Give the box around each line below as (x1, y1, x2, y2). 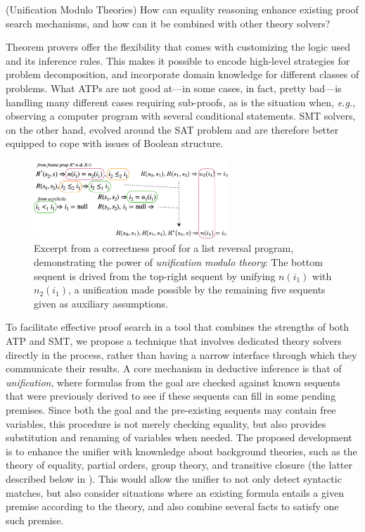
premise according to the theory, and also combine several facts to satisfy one (6, 499, 339, 514)
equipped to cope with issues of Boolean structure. (6, 136, 224, 151)
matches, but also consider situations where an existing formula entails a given (6, 485, 344, 500)
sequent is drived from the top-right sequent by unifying (34, 268, 276, 283)
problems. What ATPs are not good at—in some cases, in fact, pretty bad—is (6, 80, 342, 95)
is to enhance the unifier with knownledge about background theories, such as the (6, 443, 357, 458)
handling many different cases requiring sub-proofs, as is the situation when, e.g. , (6, 94, 356, 109)
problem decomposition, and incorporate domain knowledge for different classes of (6, 67, 359, 82)
